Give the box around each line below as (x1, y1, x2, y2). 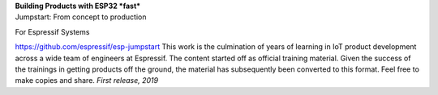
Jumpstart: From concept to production (15, 12, 147, 22)
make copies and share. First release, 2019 (15, 76, 158, 85)
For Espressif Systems (15, 27, 90, 36)
